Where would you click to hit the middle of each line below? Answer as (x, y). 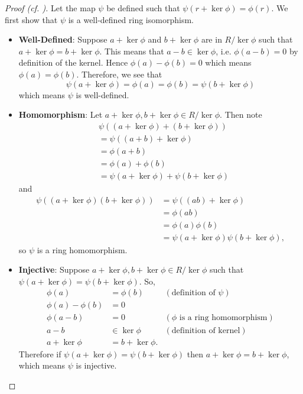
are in (211, 39)
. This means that (132, 51)
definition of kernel (206, 330)
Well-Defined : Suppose (63, 39)
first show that (31, 19)
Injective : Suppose (54, 269)
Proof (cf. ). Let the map (50, 8)
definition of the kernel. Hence (73, 62)
